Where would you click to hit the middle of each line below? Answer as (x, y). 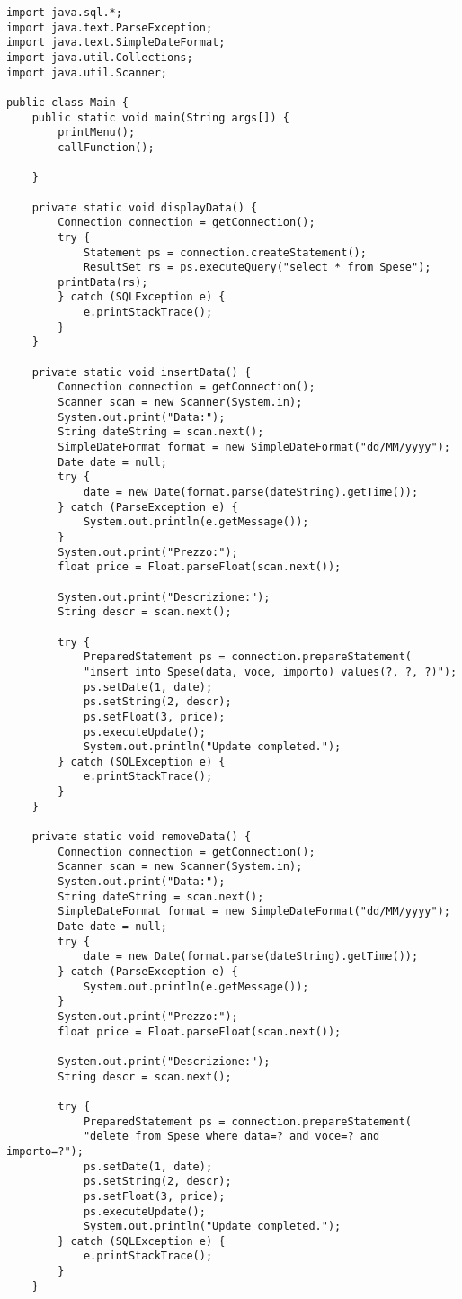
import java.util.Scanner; (87, 72)
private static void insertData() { (142, 372)
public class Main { (68, 102)
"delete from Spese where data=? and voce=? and (231, 1137)
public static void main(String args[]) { (160, 117)
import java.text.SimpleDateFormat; (116, 43)
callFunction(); (106, 147)
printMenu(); (97, 133)
